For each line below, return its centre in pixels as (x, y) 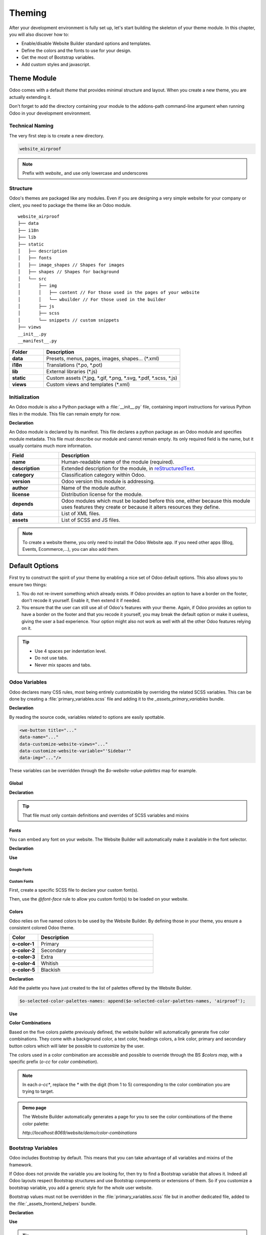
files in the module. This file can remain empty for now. (65, 414)
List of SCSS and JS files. (91, 520)
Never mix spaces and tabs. (63, 665)
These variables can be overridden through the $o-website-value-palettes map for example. (103, 771)
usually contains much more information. (50, 446)
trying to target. (38, 1091)
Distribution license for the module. (102, 494)
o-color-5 (24, 970)
